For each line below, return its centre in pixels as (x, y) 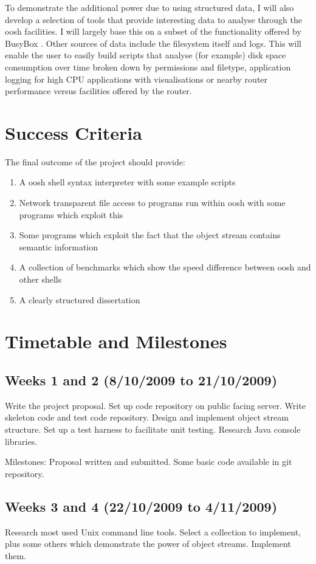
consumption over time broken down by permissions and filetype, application (148, 67)
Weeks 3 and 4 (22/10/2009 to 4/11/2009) (141, 506)
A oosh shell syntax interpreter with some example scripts (127, 182)
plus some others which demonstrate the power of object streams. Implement (148, 544)
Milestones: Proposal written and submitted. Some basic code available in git (149, 462)
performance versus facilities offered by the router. (98, 91)
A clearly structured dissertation (80, 299)
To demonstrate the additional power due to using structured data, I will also (149, 7)
